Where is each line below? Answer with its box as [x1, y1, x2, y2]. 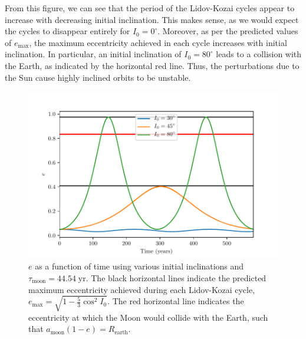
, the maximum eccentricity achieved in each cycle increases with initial [29, 36, 287, 48]
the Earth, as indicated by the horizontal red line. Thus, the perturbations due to [5, 59, 300, 71]
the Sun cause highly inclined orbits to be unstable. [5, 71, 191, 83]
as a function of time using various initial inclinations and [35, 260, 244, 272]
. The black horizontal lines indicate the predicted [85, 272, 266, 284]
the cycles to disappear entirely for [5, 25, 130, 37]
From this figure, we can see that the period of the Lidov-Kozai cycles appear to [5, 2, 295, 14]
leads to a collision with [216, 48, 302, 60]
